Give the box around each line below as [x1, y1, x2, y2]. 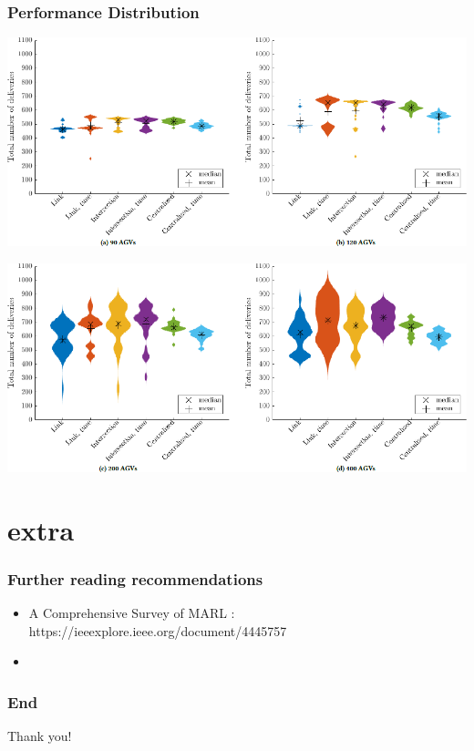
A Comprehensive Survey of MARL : [28, 603, 235, 622]
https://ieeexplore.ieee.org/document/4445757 [28, 621, 287, 640]
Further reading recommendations [7, 567, 263, 590]
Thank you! [7, 726, 72, 746]
